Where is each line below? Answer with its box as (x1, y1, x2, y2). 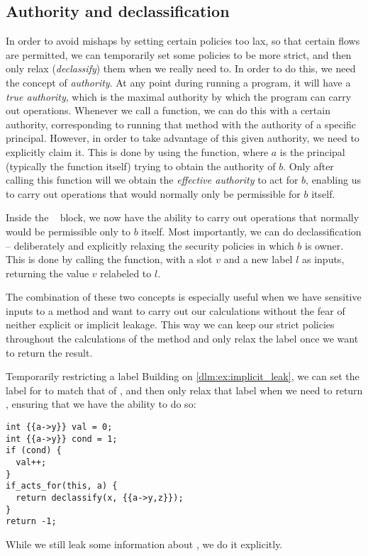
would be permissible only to (6, 223, 130, 238)
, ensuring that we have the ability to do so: (6, 396, 196, 411)
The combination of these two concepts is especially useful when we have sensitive (6, 289, 362, 304)
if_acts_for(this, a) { (6, 481, 118, 491)
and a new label (223, 252, 293, 267)
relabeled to (100, 265, 152, 280)
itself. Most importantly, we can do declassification (141, 223, 362, 238)
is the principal (279, 144, 345, 159)
